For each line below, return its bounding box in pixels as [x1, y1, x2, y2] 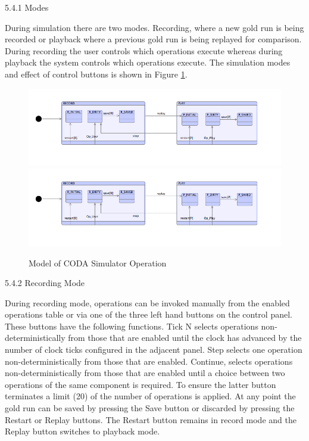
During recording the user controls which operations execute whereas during [5, 44, 283, 57]
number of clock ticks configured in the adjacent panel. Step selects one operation [5, 343, 302, 356]
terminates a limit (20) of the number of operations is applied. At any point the [5, 390, 296, 402]
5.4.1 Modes [5, 1, 49, 13]
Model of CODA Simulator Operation [29, 256, 167, 269]
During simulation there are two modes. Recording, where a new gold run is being [5, 21, 304, 33]
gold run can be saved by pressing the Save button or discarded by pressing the [5, 402, 295, 414]
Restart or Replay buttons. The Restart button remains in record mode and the [5, 413, 296, 426]
